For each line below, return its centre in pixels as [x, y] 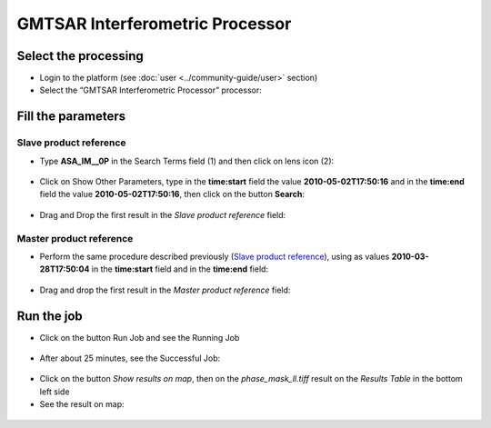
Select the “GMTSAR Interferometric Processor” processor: [151, 90]
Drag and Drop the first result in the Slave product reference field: [163, 214]
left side [55, 392]
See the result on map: [82, 404]
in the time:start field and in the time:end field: [180, 269]
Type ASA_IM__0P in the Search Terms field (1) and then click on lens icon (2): [187, 161]
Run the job [50, 316]
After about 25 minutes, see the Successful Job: [130, 358]
